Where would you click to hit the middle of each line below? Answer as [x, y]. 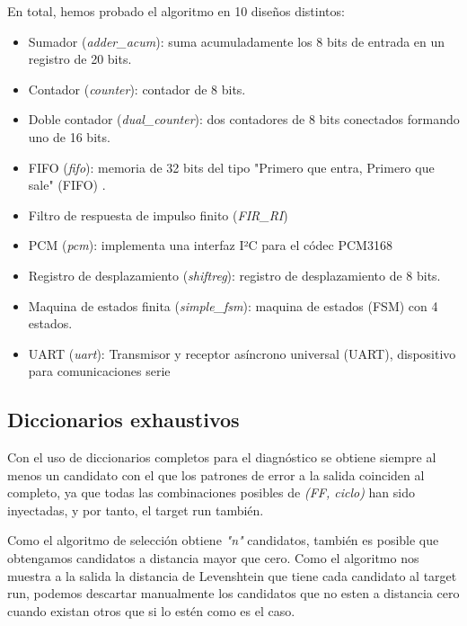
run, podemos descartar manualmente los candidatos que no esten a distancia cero [233, 593]
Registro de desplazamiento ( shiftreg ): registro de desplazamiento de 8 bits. [234, 275]
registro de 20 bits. [80, 59]
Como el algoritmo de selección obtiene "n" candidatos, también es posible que [223, 540]
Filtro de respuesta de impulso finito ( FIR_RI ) [158, 215]
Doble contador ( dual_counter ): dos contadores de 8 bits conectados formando [244, 119]
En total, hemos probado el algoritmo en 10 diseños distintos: [176, 11]
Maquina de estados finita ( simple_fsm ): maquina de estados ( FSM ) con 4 [233, 305]
